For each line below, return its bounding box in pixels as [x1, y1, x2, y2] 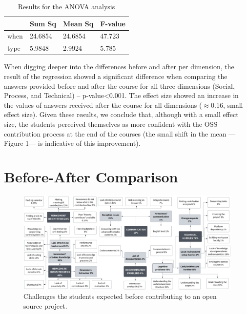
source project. [23, 300, 67, 311]
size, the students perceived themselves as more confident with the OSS [4, 118, 218, 129]
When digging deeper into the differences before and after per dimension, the [4, 61, 234, 72]
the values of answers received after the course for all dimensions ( [4, 99, 202, 110]
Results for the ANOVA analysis [18, 1, 115, 11]
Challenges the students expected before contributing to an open [23, 291, 217, 301]
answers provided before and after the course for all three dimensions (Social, [4, 80, 235, 91]
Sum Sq [29, 18, 57, 28]
